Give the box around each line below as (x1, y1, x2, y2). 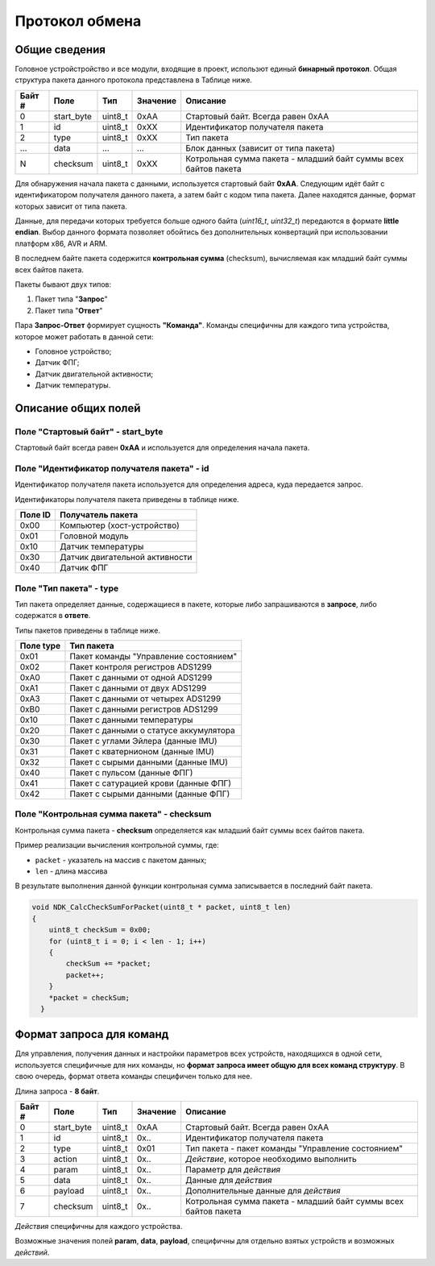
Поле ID (19, 509, 52, 521)
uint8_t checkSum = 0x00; (48, 925, 151, 935)
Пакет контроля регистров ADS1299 (69, 662, 213, 673)
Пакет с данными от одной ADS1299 (69, 672, 213, 683)
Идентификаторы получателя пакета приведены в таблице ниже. (14, 494, 239, 504)
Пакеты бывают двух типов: (14, 279, 112, 289)
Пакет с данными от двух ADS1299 (69, 683, 207, 694)
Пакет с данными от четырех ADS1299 (69, 693, 222, 704)
